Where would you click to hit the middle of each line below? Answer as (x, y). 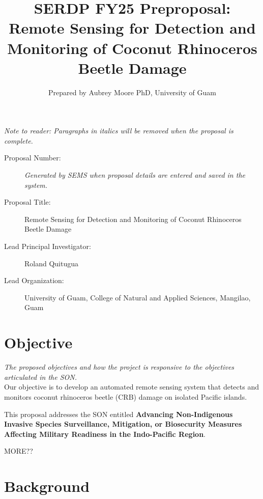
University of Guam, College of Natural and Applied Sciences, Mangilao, (138, 297)
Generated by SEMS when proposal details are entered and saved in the (135, 175)
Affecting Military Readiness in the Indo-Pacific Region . (105, 434)
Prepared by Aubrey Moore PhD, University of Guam (132, 92)
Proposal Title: (27, 202)
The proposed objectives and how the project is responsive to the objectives (119, 367)
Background (47, 486)
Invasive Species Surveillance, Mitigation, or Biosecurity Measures (123, 424)
